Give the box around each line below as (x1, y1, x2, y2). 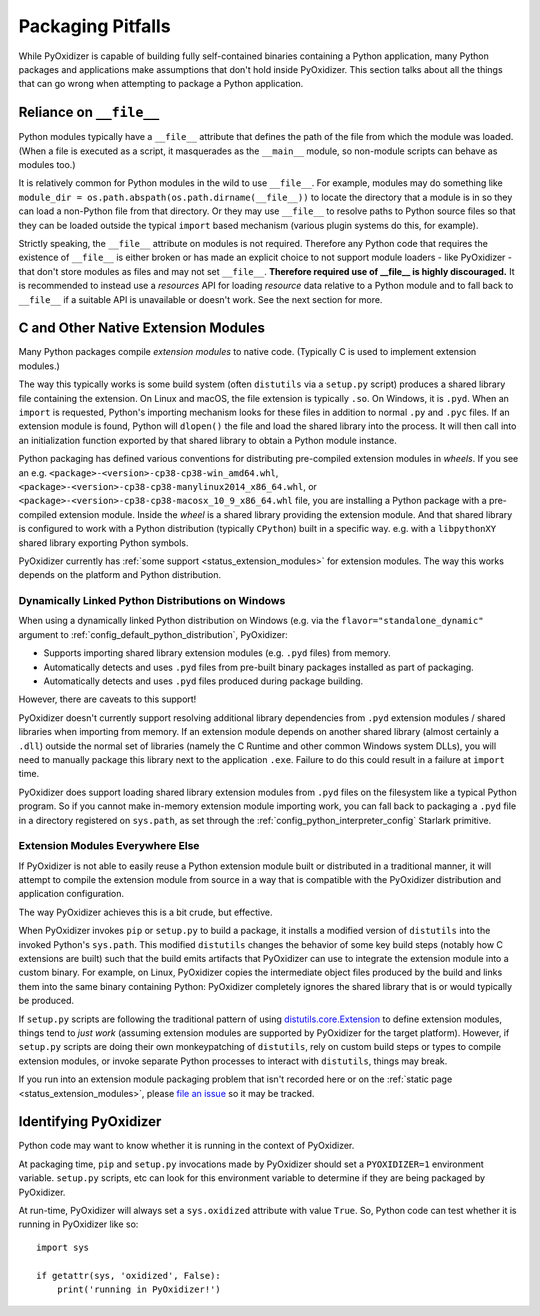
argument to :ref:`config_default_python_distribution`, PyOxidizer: (18, 628, 289, 640)
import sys (36, 1241, 90, 1253)
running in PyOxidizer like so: (18, 1218, 139, 1230)
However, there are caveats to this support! (18, 693, 197, 705)
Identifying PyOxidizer (18, 1113, 162, 1130)
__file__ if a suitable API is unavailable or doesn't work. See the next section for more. (18, 293, 383, 305)
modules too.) (18, 159, 76, 171)
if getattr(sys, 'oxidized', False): (36, 1270, 222, 1281)
